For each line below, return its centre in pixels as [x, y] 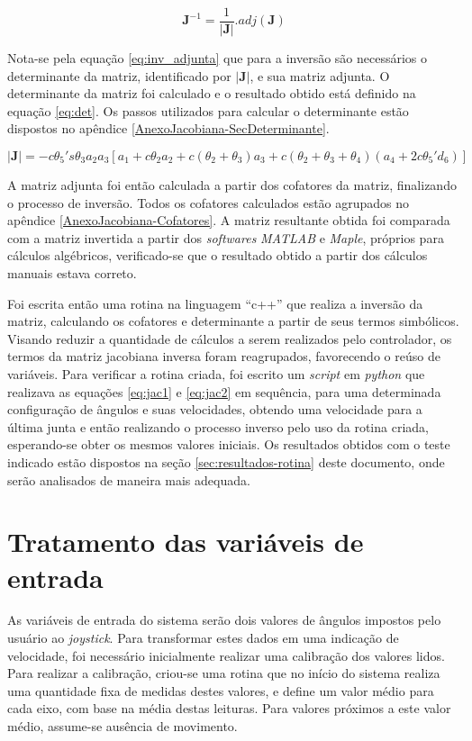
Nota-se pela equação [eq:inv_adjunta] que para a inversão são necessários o [218, 58]
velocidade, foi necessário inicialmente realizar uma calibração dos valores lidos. [226, 655]
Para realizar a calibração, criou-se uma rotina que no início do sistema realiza [224, 673]
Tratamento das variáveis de [186, 542]
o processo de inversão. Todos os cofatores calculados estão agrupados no [209, 202]
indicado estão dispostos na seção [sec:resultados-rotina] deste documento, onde [226, 461]
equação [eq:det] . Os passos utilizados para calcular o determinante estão [208, 110]
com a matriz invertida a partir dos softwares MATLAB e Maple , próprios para [226, 237]
